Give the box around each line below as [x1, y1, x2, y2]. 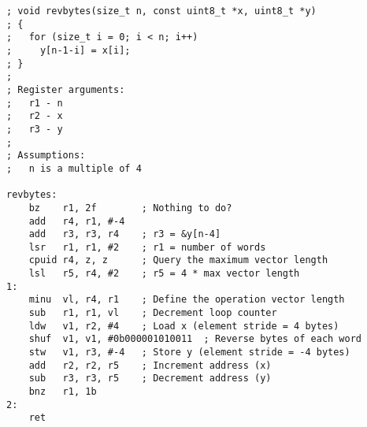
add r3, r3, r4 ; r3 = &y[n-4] [28, 228, 221, 240]
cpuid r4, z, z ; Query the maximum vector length [28, 254, 328, 266]
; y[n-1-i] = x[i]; [6, 44, 131, 56]
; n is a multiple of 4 [6, 162, 142, 174]
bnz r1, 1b [28, 386, 97, 398]
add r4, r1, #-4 [28, 215, 125, 227]
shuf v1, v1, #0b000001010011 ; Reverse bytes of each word [28, 333, 362, 345]
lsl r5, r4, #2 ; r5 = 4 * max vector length [28, 268, 300, 280]
